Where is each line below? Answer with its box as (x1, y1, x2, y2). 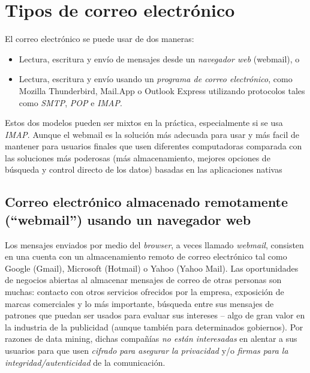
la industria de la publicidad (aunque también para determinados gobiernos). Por (5, 320, 303, 333)
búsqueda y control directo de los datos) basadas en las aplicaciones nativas (5, 163, 282, 176)
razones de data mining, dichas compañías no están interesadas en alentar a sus (5, 332, 297, 345)
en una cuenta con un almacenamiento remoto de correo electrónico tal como (5, 250, 287, 263)
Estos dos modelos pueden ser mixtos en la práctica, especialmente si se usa (5, 116, 283, 129)
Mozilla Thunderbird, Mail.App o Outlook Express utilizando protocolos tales (19, 84, 305, 97)
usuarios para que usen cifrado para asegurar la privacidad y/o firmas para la (5, 344, 288, 356)
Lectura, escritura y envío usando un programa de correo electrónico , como (19, 73, 293, 85)
